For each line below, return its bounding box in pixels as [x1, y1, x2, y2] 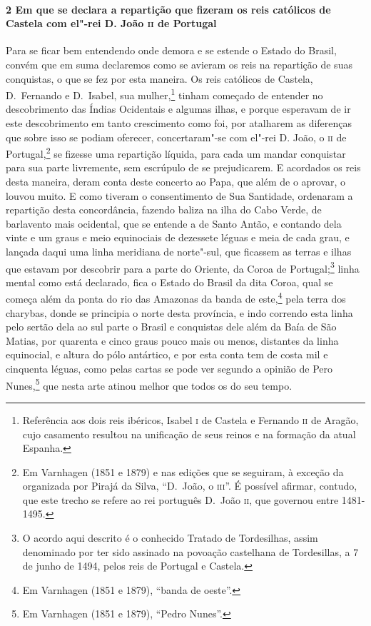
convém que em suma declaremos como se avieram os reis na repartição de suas [6, 56, 352, 71]
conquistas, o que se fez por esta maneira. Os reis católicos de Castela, [6, 71, 313, 86]
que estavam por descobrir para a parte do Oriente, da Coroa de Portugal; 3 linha [6, 258, 360, 276]
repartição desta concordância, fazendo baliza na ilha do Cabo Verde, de [6, 202, 322, 217]
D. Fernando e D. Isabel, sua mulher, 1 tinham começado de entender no [6, 86, 323, 102]
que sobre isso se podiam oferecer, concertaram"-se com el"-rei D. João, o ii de [6, 129, 347, 144]
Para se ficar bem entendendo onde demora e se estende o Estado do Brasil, [6, 43, 337, 58]
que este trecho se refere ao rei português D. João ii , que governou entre [22, 492, 339, 507]
